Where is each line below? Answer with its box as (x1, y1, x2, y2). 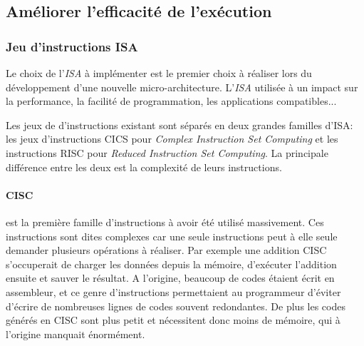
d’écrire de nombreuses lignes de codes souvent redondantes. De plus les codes (6, 298, 345, 313)
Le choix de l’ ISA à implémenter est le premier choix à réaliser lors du (6, 66, 312, 80)
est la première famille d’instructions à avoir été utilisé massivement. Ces (6, 214, 324, 229)
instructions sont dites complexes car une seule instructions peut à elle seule (6, 228, 338, 243)
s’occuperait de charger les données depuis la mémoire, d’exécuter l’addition (6, 256, 337, 271)
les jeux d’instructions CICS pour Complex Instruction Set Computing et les (6, 131, 338, 146)
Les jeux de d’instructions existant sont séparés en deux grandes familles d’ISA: (6, 117, 353, 132)
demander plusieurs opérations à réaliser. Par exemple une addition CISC (6, 243, 327, 258)
